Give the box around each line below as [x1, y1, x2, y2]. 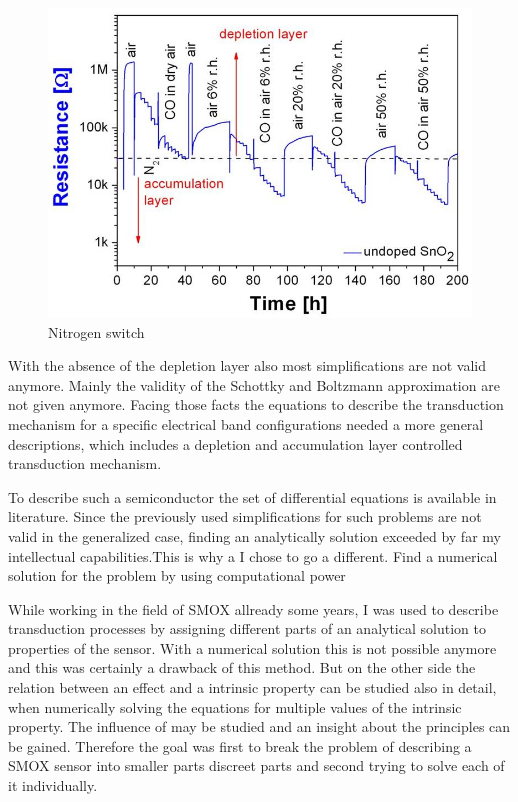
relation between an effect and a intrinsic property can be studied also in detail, [8, 677, 497, 698]
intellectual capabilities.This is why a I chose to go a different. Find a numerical [8, 545, 498, 566]
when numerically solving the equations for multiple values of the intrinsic [8, 696, 462, 717]
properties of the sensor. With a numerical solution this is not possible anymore [8, 637, 497, 658]
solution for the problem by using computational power [8, 565, 346, 586]
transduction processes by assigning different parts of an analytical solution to [8, 618, 486, 639]
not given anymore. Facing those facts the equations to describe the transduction [8, 394, 504, 415]
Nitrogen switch [48, 321, 145, 342]
